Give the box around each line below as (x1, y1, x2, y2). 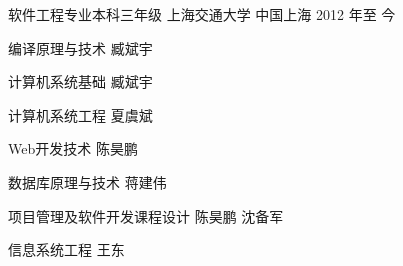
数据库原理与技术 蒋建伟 (8, 171, 167, 192)
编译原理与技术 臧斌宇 (8, 37, 153, 58)
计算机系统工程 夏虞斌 (8, 104, 153, 125)
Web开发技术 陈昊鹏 (8, 138, 138, 159)
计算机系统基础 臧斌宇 (8, 71, 153, 92)
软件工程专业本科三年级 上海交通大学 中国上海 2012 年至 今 (8, 4, 396, 24)
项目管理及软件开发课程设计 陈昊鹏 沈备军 (8, 205, 284, 226)
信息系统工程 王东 (8, 239, 125, 260)
